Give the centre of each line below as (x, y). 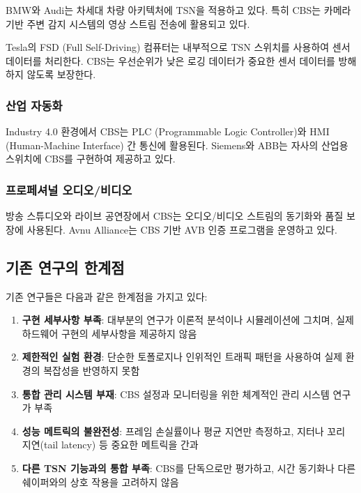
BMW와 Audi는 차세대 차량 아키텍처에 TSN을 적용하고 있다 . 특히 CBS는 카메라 (178, 10)
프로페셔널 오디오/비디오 (69, 189)
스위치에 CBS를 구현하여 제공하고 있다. (91, 159)
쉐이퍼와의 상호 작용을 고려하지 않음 (100, 481)
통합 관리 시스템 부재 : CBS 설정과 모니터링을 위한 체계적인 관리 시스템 (176, 394)
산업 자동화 (34, 105)
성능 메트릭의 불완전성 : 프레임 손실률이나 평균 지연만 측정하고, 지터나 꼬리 (184, 431)
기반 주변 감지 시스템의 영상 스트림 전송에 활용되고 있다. (128, 23)
